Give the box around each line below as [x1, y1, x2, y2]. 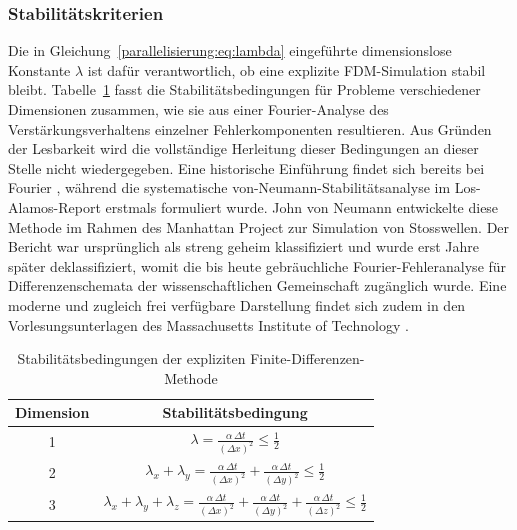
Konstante [8, 59, 71, 80]
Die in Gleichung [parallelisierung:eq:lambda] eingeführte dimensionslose [8, 40, 452, 61]
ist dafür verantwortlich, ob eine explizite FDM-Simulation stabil [87, 59, 486, 80]
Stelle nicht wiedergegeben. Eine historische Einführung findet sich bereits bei [8, 157, 485, 178]
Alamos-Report [8, 196, 101, 217]
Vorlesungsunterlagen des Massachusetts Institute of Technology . [8, 314, 409, 335]
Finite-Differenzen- [250, 348, 365, 369]
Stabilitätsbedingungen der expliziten [17, 348, 246, 369]
